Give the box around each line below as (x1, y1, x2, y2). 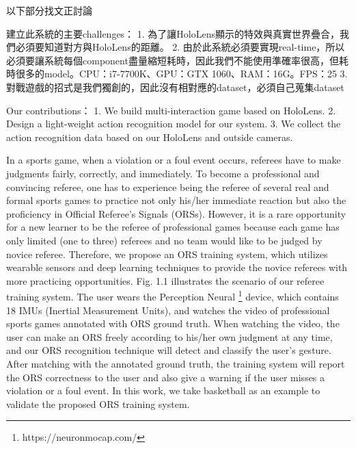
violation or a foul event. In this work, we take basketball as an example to (6, 383, 320, 398)
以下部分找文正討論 (6, 3, 92, 17)
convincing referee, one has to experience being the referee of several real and (6, 179, 329, 194)
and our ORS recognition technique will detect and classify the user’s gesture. (6, 343, 331, 357)
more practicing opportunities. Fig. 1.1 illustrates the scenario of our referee (6, 273, 325, 287)
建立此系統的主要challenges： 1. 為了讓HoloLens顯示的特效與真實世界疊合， (6, 26, 340, 40)
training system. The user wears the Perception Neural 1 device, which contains (6, 287, 339, 303)
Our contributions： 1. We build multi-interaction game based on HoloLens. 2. (6, 103, 336, 117)
